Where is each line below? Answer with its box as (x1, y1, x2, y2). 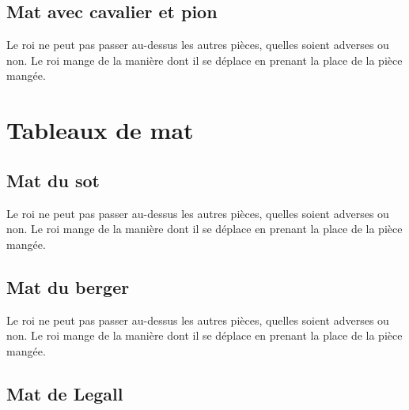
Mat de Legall (6, 381, 123, 405)
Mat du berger (6, 274, 130, 299)
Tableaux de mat (6, 114, 194, 146)
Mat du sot (6, 167, 100, 192)
